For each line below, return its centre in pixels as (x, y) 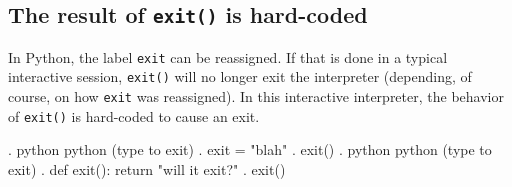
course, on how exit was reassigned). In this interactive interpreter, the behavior (256, 96)
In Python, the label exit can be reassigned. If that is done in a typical (228, 56)
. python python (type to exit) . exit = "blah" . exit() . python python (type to (250, 149)
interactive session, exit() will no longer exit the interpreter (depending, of (240, 76)
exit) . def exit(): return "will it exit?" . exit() (147, 169)
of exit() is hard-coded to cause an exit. (134, 115)
